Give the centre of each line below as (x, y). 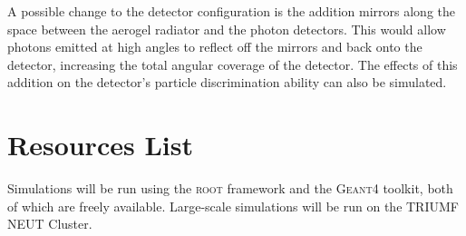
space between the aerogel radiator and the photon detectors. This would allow (227, 29)
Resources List (100, 145)
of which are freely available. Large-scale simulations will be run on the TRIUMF (233, 206)
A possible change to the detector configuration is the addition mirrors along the (232, 11)
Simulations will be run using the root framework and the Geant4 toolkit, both (230, 188)
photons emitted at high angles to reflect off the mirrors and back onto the (215, 47)
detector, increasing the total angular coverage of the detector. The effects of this (233, 64)
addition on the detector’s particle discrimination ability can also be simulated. (227, 82)
